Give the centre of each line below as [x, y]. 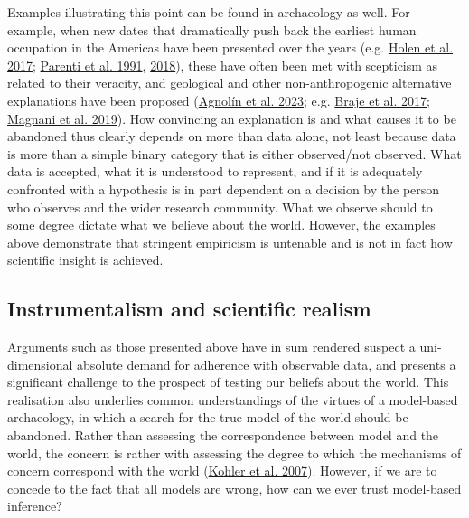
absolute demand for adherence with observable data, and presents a [267, 364]
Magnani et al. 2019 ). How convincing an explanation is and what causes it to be [232, 118]
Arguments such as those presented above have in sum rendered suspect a [211, 347]
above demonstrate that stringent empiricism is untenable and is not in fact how [230, 242]
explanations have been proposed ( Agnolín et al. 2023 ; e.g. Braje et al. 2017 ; [219, 100]
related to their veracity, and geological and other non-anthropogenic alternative [230, 83]
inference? [35, 506]
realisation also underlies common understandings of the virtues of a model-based [233, 399]
